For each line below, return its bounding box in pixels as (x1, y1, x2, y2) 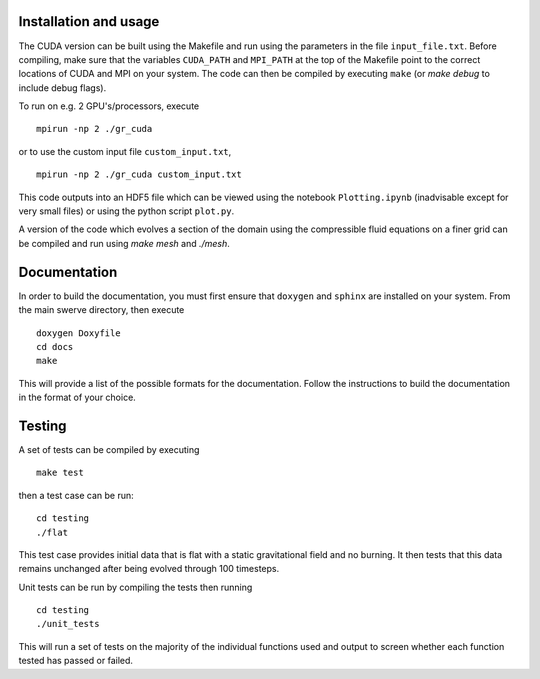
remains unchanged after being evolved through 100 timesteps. (18, 563, 280, 575)
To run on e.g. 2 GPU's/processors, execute (18, 100, 200, 112)
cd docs (36, 341, 74, 352)
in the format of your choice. (18, 391, 137, 404)
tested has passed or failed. (18, 655, 134, 667)
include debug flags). (18, 81, 107, 94)
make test (36, 467, 84, 479)
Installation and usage (18, 13, 160, 30)
